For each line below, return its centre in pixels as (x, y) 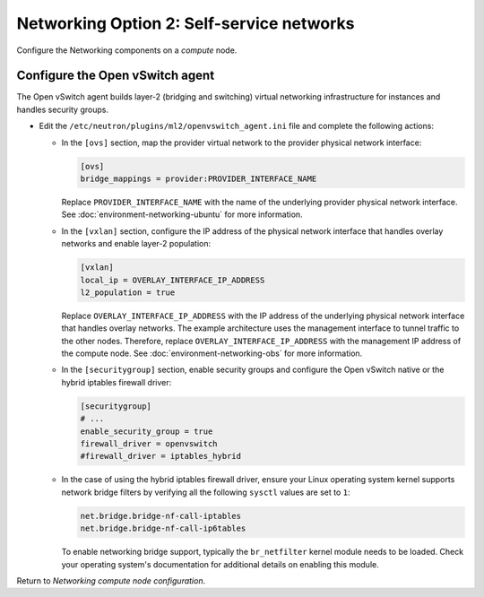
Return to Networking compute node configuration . (111, 580)
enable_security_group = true (147, 431)
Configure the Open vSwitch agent (116, 76)
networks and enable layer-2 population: (136, 244)
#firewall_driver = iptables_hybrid (161, 456)
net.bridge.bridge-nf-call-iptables (161, 516)
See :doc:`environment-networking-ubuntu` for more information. (182, 214)
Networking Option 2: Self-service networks (186, 23)
